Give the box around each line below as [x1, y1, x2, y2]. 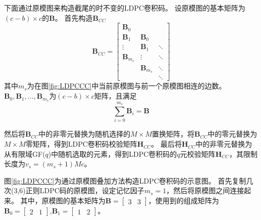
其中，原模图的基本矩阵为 [20, 195, 106, 206]
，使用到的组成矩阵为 [148, 195, 219, 206]
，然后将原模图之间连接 [166, 185, 244, 196]
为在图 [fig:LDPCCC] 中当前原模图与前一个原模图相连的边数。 [27, 80, 226, 91]
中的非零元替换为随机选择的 [38, 128, 131, 139]
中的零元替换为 [207, 128, 257, 139]
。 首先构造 [55, 12, 93, 23]
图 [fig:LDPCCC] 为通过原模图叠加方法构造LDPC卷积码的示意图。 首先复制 [4, 175, 246, 186]
